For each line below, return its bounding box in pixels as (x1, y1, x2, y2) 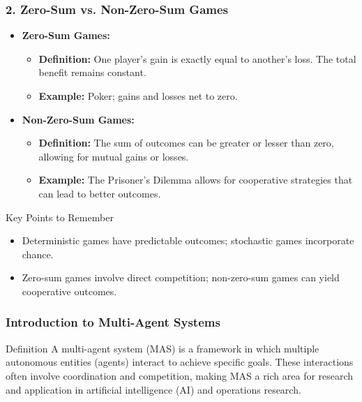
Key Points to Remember (6, 209, 114, 224)
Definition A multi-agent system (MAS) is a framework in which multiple (6, 341, 319, 355)
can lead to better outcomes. (38, 186, 161, 200)
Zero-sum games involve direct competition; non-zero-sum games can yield (22, 270, 340, 285)
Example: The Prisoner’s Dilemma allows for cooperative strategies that (38, 172, 353, 187)
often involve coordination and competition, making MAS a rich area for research (6, 368, 354, 382)
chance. (22, 246, 54, 261)
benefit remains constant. (38, 65, 146, 80)
